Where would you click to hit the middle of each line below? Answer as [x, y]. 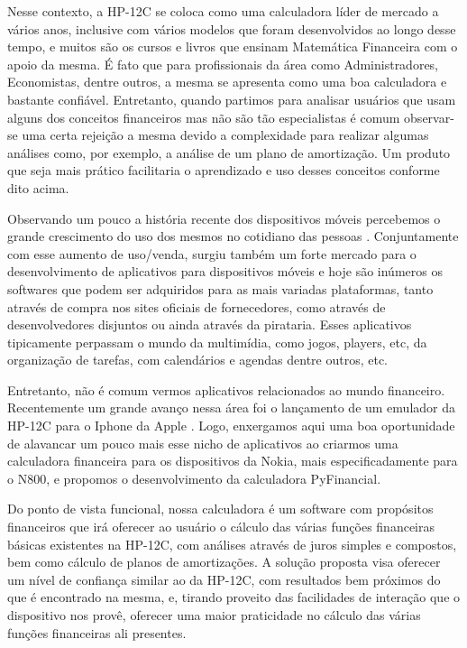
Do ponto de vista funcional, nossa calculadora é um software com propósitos [220, 509]
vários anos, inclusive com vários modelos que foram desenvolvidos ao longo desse [232, 28]
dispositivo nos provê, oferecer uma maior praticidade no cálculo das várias [214, 615]
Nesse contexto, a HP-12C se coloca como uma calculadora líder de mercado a [223, 11]
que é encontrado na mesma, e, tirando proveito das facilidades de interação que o [234, 597]
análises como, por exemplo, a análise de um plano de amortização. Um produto [229, 152]
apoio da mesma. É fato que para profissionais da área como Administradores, [223, 64]
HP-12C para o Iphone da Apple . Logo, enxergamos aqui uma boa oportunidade [231, 426]
